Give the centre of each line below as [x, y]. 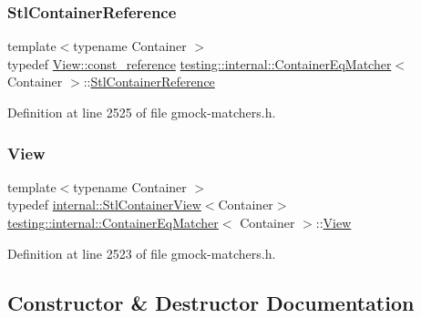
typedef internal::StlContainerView [104, 205]
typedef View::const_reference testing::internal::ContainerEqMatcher [200, 63]
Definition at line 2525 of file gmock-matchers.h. [142, 112]
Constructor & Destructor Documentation [211, 302]
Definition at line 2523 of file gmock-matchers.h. [142, 253]
